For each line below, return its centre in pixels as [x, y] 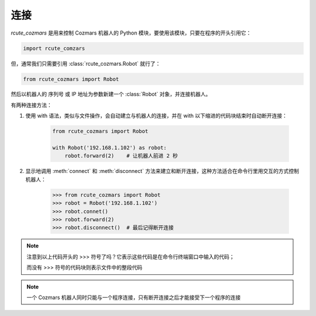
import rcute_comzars [54, 48]
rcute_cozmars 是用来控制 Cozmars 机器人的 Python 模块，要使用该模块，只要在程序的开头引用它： [131, 33]
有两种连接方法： [31, 105]
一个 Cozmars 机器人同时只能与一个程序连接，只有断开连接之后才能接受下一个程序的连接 [134, 297]
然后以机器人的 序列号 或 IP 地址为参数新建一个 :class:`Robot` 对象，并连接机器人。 [111, 94]
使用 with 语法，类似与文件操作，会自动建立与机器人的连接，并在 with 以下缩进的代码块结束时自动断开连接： [157, 116]
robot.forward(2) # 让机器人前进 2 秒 [121, 156]
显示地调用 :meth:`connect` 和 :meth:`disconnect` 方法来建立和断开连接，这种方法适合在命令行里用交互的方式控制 [162, 171]
